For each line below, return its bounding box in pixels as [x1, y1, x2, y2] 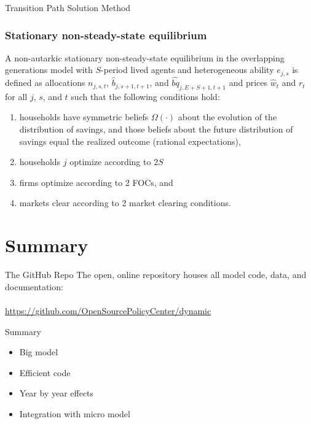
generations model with [5, 63, 93, 76]
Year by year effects [19, 387, 94, 399]
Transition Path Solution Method [5, 1, 131, 13]
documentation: [5, 280, 63, 293]
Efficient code [19, 366, 71, 379]
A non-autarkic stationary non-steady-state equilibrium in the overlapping [5, 51, 285, 64]
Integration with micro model [19, 407, 130, 420]
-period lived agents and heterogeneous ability [101, 63, 274, 76]
